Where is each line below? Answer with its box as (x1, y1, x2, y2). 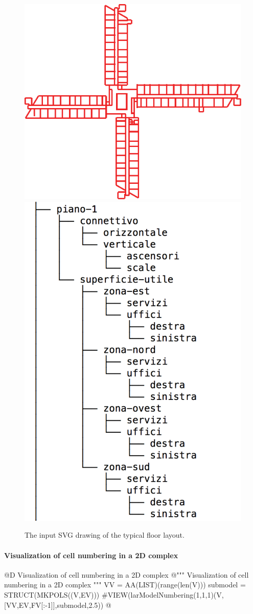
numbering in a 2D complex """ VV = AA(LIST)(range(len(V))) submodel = (4, 579, 246, 590)
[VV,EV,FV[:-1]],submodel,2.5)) (4, 599, 104, 610)
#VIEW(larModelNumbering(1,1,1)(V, (101, 589, 224, 600)
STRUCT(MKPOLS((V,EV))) (4, 589, 100, 600)
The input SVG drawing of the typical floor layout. (25, 530, 185, 540)
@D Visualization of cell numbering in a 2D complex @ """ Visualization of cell (4, 569, 249, 580)
